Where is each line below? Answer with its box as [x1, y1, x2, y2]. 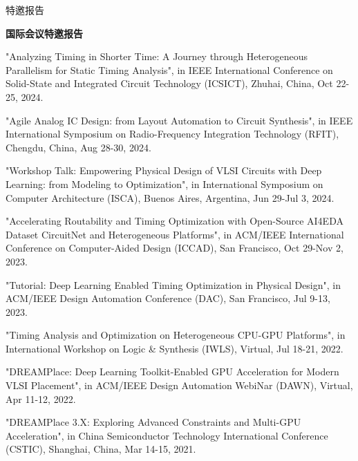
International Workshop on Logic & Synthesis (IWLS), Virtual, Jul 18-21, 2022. [6, 341, 343, 355]
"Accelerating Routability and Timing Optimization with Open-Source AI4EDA [6, 214, 343, 228]
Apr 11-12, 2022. [6, 391, 76, 406]
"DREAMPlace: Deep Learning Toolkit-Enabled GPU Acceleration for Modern [6, 364, 339, 379]
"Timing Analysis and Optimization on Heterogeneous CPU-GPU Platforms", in [6, 328, 346, 342]
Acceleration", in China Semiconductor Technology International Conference [6, 428, 328, 442]
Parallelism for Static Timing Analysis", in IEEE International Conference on [6, 62, 333, 77]
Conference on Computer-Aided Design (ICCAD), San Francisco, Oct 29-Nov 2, [6, 241, 343, 255]
